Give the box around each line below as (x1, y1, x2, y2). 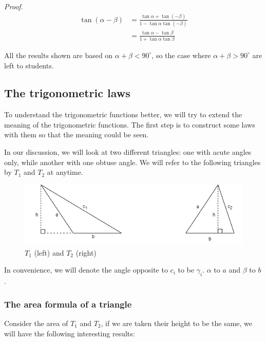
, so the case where (151, 49, 211, 60)
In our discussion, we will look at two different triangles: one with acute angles (4, 147, 252, 157)
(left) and (34, 247, 64, 258)
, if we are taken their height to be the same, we (101, 318, 253, 328)
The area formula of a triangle (4, 297, 132, 310)
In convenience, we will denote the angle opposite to (4, 264, 168, 275)
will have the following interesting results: (4, 328, 135, 338)
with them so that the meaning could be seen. (4, 129, 149, 140)
